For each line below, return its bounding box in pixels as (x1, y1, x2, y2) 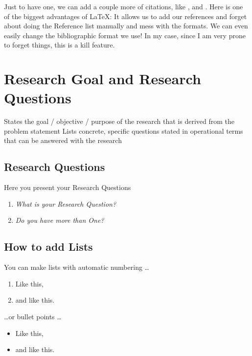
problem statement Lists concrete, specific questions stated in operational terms (4, 125, 243, 136)
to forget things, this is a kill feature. (4, 40, 115, 50)
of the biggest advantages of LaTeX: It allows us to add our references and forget (4, 11, 247, 21)
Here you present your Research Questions (4, 182, 131, 192)
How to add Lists (4, 239, 93, 254)
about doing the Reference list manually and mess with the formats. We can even (4, 21, 248, 31)
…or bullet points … (4, 311, 62, 322)
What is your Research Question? (15, 198, 116, 209)
